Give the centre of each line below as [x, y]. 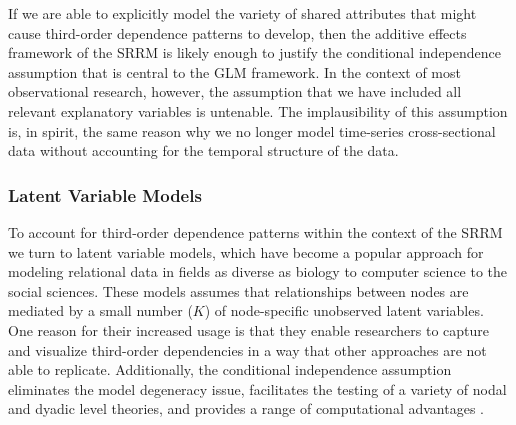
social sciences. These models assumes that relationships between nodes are [238, 290]
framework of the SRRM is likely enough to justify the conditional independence [254, 52]
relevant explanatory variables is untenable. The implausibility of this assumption [258, 110]
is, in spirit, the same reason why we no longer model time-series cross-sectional [252, 130]
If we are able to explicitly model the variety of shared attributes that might [242, 13]
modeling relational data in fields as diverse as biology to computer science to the [258, 271]
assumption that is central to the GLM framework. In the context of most [234, 71]
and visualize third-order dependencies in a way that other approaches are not [247, 349]
